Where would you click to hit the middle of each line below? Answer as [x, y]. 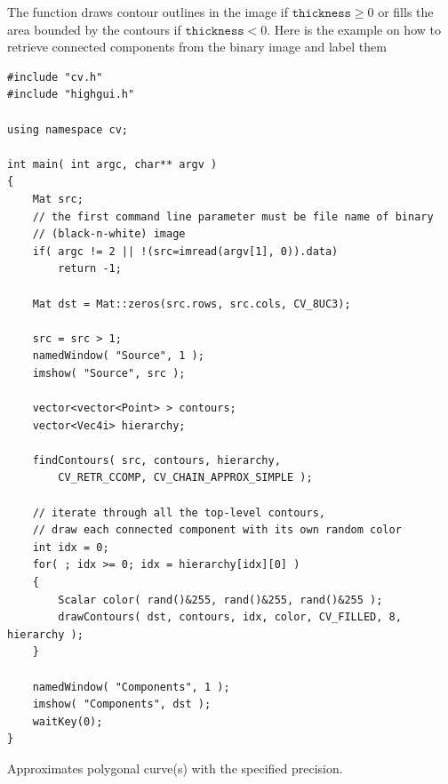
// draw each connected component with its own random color [217, 530]
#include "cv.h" [55, 77]
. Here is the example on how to [354, 29]
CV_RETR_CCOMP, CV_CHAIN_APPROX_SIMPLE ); [185, 478]
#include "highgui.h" [71, 95]
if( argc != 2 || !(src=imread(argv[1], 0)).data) [185, 251]
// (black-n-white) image [109, 234]
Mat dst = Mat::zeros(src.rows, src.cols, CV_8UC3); [192, 304]
